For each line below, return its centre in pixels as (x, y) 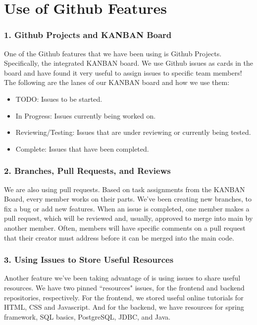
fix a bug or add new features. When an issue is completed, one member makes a (127, 208)
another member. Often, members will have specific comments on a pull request (125, 227)
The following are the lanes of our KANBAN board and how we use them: (117, 82)
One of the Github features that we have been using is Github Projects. (113, 53)
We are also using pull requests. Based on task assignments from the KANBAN (125, 189)
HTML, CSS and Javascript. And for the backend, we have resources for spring (124, 307)
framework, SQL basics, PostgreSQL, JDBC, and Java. (87, 316)
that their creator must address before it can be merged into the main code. (119, 237)
